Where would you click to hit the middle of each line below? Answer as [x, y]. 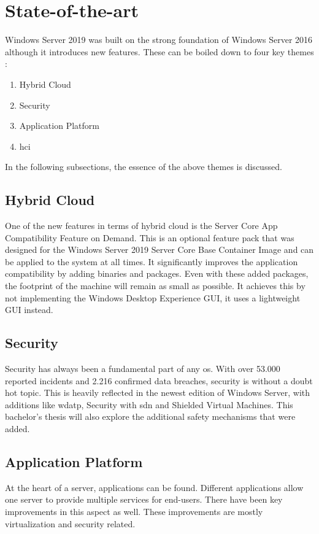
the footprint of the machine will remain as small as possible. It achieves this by [155, 286]
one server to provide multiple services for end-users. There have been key [144, 499]
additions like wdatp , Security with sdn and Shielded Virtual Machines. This [149, 404]
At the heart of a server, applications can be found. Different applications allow [154, 487]
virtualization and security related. [70, 523]
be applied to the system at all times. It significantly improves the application [152, 261]
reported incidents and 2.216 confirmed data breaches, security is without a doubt [159, 380]
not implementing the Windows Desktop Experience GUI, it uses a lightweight [153, 297]
